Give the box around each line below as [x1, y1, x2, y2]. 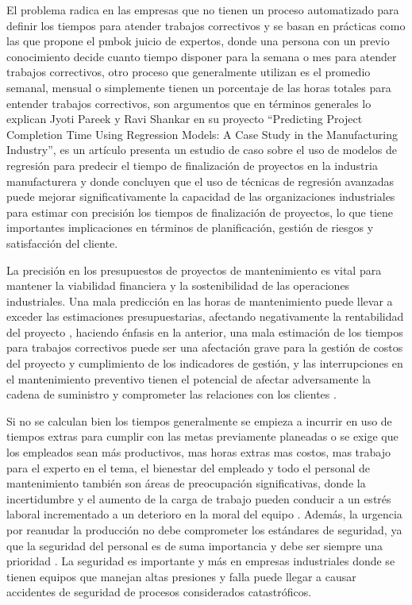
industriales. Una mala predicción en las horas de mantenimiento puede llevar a [6, 292, 393, 309]
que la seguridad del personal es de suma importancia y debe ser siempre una [6, 537, 383, 553]
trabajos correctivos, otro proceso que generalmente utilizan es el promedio [6, 64, 371, 80]
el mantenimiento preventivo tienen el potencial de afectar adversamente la [6, 370, 372, 387]
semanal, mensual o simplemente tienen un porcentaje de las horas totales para [6, 79, 391, 95]
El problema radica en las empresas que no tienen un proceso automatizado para [6, 2, 399, 17]
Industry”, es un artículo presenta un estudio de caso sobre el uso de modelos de [6, 141, 397, 158]
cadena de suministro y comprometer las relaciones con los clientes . [6, 386, 337, 403]
